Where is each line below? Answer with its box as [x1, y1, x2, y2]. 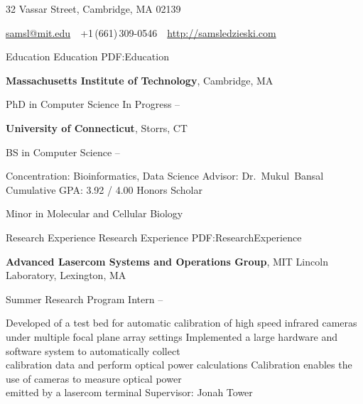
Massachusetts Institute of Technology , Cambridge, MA [6, 72, 273, 87]
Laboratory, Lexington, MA [6, 268, 126, 283]
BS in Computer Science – [6, 144, 120, 159]
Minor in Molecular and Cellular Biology [6, 206, 183, 221]
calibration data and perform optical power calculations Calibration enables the [6, 357, 352, 372]
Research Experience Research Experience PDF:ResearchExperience [6, 229, 302, 244]
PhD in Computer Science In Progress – [6, 97, 180, 111]
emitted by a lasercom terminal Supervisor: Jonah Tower [6, 385, 253, 400]
